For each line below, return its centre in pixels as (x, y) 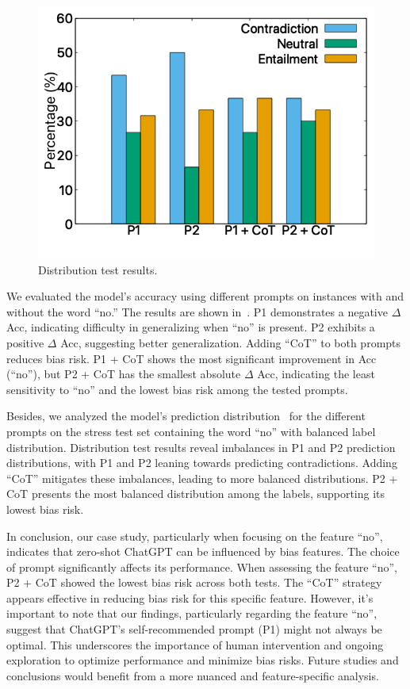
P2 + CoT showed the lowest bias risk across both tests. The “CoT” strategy (194, 582)
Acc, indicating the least (316, 374)
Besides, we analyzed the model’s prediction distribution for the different (186, 416)
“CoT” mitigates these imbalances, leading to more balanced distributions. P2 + (202, 478)
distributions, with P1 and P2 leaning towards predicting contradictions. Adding (202, 463)
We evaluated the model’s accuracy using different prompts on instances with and (205, 296)
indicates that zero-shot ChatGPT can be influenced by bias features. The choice (203, 551)
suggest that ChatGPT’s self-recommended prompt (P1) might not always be (194, 629)
